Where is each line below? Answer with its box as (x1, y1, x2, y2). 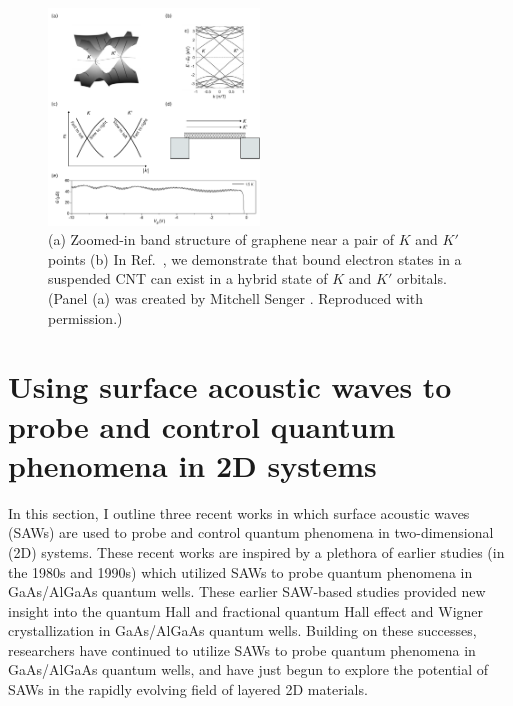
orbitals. (396, 268, 447, 289)
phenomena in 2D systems (8, 444, 377, 485)
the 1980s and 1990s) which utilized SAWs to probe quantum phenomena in (8, 561, 473, 582)
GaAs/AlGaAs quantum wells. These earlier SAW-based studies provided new (8, 581, 486, 602)
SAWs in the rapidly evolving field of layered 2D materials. (8, 679, 368, 700)
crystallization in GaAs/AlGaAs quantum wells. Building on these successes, (8, 620, 477, 641)
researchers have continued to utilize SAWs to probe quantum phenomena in (8, 639, 476, 660)
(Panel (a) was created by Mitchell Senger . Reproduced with (48, 288, 424, 309)
